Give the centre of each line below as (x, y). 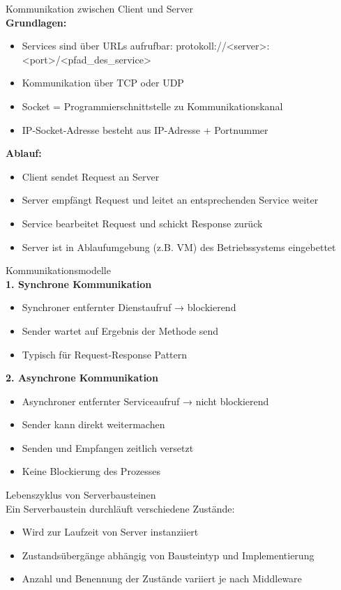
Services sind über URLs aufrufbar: (97, 46)
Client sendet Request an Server (91, 176)
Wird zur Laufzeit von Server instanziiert (110, 532)
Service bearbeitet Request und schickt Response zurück (142, 223)
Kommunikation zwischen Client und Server (99, 8)
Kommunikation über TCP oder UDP (103, 83)
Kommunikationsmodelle (58, 270)
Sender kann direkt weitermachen (93, 424)
